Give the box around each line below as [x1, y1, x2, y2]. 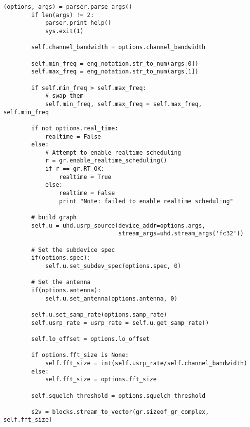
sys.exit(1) [45, 27, 84, 35]
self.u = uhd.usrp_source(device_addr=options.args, [31, 222, 206, 229]
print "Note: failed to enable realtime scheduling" [59, 197, 233, 205]
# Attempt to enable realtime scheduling [45, 149, 181, 156]
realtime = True [59, 173, 111, 180]
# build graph [31, 214, 77, 221]
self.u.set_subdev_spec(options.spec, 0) [45, 263, 181, 269]
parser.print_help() [45, 19, 111, 27]
